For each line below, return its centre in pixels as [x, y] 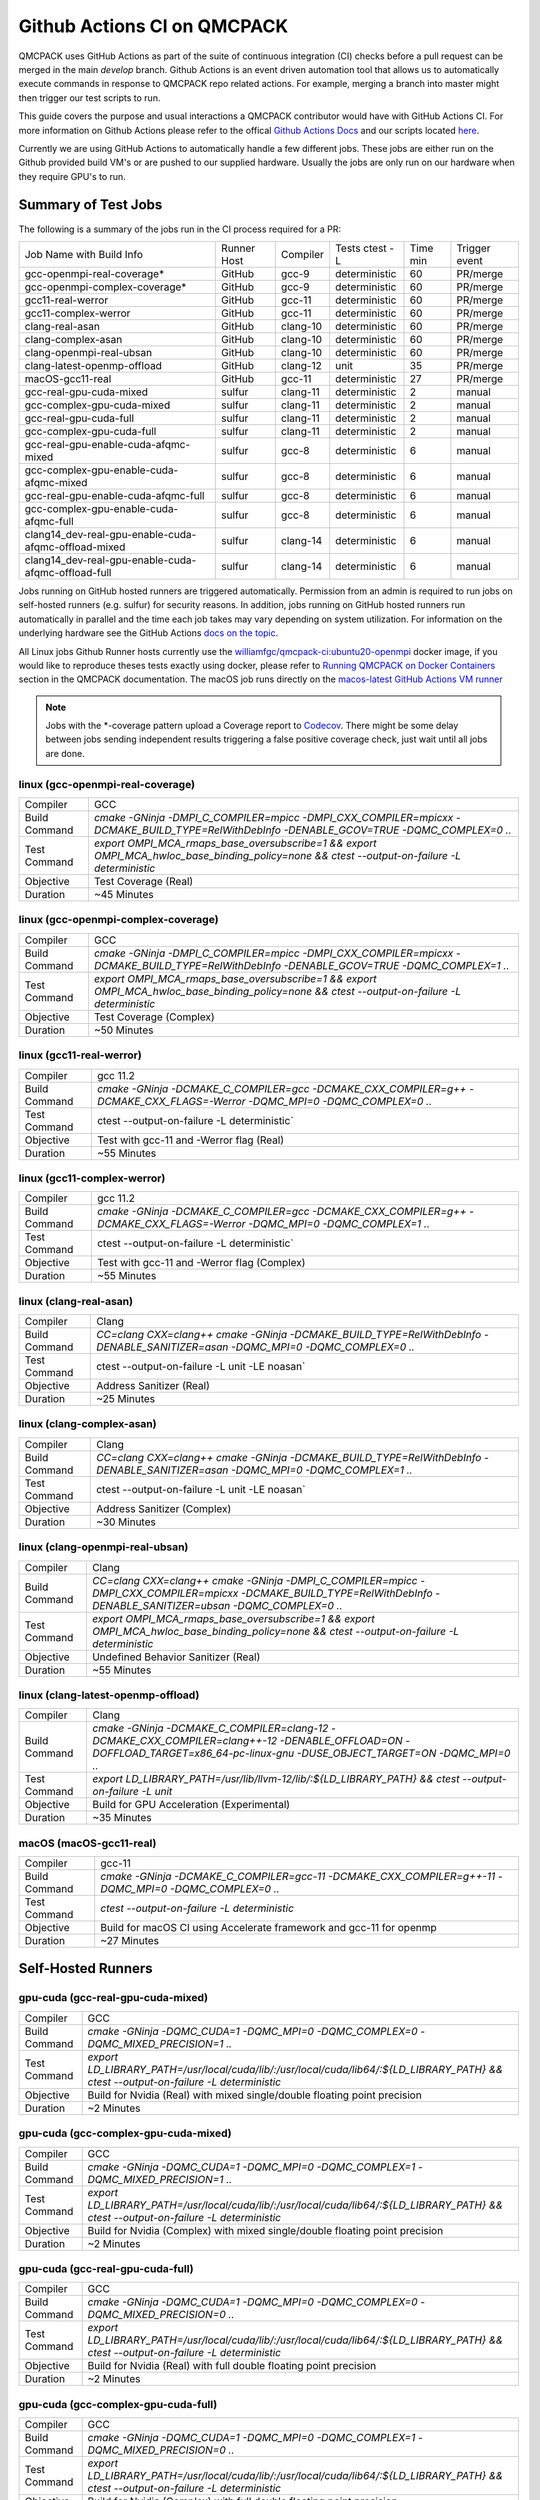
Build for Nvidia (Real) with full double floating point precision [232, 2366]
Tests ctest [361, 248]
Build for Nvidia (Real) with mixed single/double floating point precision [254, 2095]
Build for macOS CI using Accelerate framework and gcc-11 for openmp [268, 1928]
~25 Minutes [126, 1399]
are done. [65, 753]
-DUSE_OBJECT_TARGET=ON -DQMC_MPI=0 [403, 1753]
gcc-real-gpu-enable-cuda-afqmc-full [114, 495]
